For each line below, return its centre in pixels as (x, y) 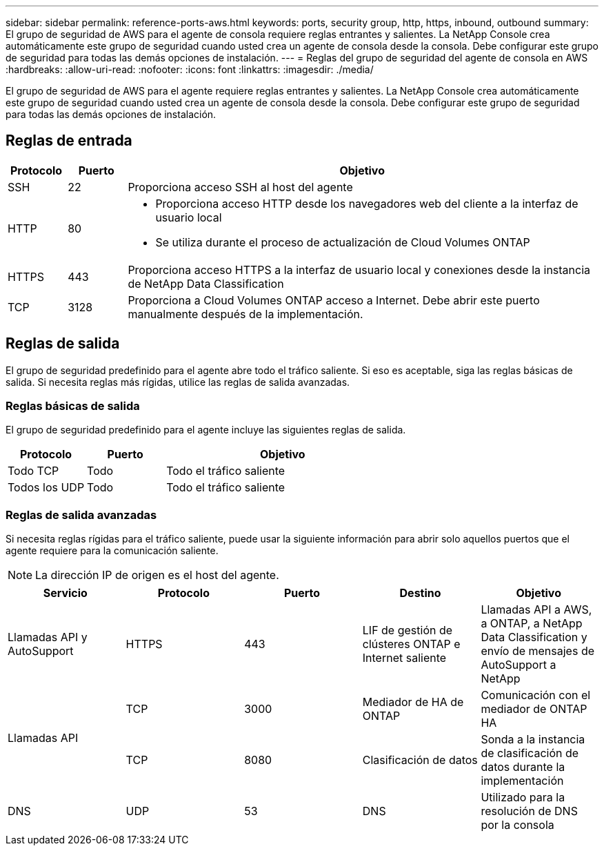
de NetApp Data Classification (206, 283)
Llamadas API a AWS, (536, 610)
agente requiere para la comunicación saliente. (112, 551)
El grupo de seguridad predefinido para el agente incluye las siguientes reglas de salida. (206, 430)
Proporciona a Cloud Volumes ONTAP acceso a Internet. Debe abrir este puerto (334, 300)
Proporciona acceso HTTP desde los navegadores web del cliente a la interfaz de (367, 203)
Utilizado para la (523, 798)
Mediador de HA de (413, 702)
